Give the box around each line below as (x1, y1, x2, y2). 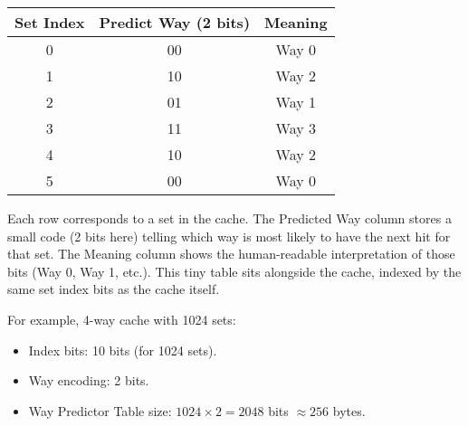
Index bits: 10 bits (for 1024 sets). (28, 340, 217, 359)
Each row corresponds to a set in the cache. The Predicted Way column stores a (7, 209, 452, 227)
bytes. (332, 401, 366, 420)
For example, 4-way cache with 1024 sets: (7, 309, 236, 328)
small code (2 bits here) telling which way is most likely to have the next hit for (7, 226, 451, 245)
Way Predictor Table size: (28, 401, 172, 420)
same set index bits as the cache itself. (7, 279, 220, 298)
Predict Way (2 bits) (99, 12, 251, 33)
